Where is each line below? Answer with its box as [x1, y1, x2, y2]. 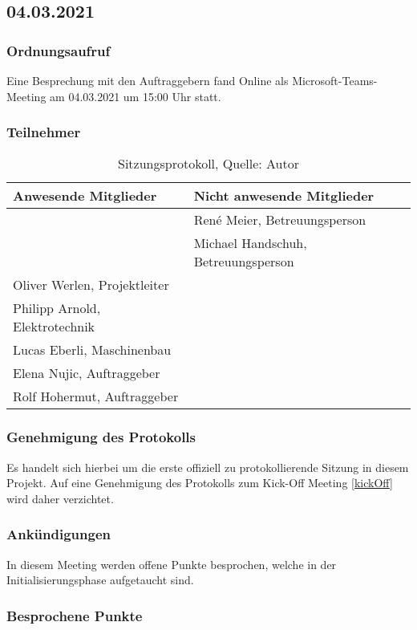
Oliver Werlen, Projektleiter [13, 275, 169, 295]
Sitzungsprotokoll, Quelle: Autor [117, 154, 299, 173]
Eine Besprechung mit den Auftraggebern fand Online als [6, 72, 289, 88]
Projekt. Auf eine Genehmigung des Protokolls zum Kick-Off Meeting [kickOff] [6, 474, 393, 491]
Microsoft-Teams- [292, 72, 378, 88]
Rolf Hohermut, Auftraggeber [13, 387, 179, 406]
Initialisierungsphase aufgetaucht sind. [6, 571, 194, 588]
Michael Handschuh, [193, 234, 307, 253]
